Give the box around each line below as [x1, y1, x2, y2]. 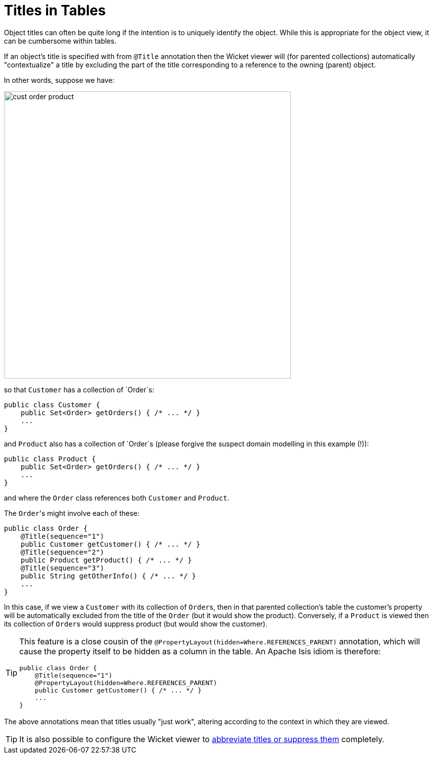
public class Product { [4, 454, 96, 463]
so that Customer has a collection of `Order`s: [4, 385, 155, 394]
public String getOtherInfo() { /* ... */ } [20, 571, 196, 580]
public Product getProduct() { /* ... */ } [20, 556, 192, 564]
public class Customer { [4, 400, 100, 409]
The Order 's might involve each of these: [4, 508, 140, 517]
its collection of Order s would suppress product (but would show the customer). [4, 619, 268, 628]
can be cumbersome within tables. [4, 36, 116, 45]
